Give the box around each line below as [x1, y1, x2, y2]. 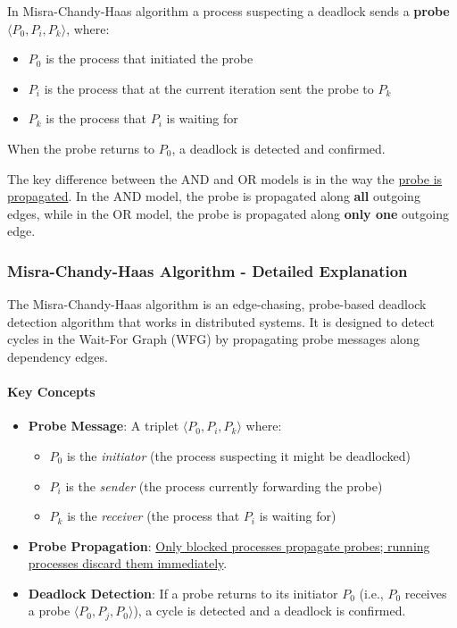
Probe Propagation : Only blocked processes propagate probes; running [28, 536, 430, 555]
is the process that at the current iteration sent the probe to [44, 79, 374, 97]
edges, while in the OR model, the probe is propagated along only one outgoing [7, 204, 449, 222]
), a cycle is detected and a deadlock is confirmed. [133, 601, 406, 620]
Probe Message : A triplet [28, 416, 179, 435]
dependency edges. [7, 347, 108, 365]
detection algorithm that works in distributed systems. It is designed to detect [7, 312, 435, 331]
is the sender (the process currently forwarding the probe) [65, 476, 383, 495]
